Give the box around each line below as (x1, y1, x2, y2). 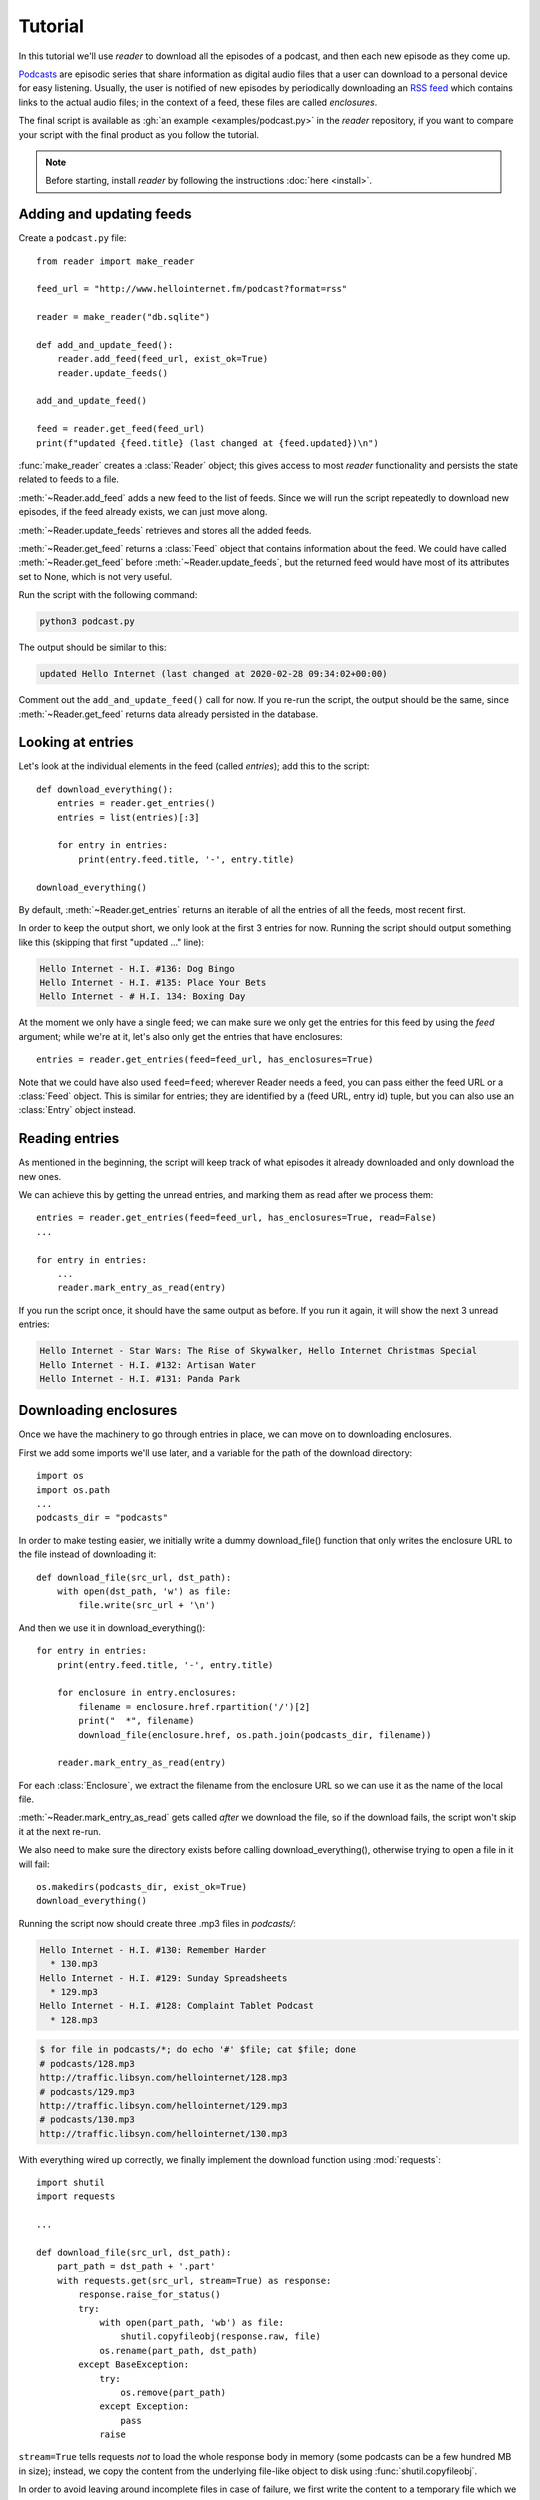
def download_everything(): (36, 783, 174, 795)
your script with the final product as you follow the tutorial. (18, 128, 260, 140)
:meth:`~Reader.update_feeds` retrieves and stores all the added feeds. (18, 524, 312, 536)
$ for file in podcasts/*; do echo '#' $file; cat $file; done (39, 2044, 357, 2055)
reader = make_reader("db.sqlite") (36, 311, 211, 323)
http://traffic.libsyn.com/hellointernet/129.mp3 (39, 2100, 288, 2111)
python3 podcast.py (39, 616, 135, 627)
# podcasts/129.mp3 (39, 2086, 135, 2097)
